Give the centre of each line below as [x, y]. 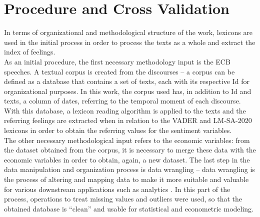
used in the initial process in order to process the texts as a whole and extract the [130, 42]
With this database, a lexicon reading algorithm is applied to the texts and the [125, 110]
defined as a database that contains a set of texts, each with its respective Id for [127, 81]
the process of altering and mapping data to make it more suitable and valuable [126, 179]
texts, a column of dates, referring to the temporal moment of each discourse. [122, 101]
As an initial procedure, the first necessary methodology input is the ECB [117, 61]
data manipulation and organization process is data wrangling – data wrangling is [129, 169]
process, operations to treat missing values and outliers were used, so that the [123, 199]
